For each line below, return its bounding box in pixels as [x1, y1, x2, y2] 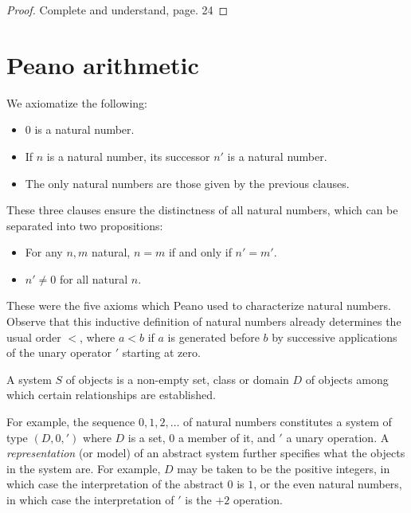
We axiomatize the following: [6, 94, 147, 111]
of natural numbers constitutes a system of [183, 413, 392, 430]
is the [185, 491, 212, 507]
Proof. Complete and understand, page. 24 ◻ [6, 2, 229, 18]
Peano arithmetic [6, 48, 199, 80]
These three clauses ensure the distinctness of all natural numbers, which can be [6, 202, 398, 218]
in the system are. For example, [6, 460, 161, 476]
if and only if [168, 244, 232, 260]
